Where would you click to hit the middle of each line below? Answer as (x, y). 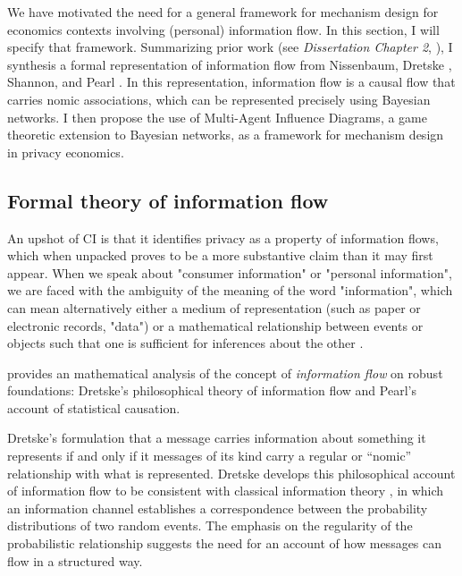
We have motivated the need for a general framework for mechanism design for (223, 12)
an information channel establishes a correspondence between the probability (218, 508)
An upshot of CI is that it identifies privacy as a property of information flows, (223, 237)
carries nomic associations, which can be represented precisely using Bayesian (219, 99)
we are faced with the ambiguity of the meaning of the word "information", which (230, 290)
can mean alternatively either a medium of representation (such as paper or (214, 307)
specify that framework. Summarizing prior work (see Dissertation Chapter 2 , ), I (230, 47)
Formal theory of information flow (168, 200)
